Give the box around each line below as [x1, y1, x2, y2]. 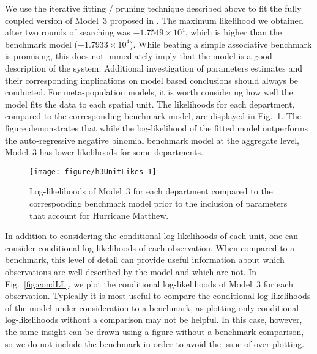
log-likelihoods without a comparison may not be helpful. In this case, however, [5, 313, 302, 326]
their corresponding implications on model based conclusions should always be [5, 73, 299, 86]
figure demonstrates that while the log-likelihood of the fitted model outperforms [5, 121, 308, 134]
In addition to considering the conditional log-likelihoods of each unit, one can [5, 229, 298, 242]
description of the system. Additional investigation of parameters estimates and [5, 61, 302, 74]
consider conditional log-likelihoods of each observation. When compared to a [5, 241, 295, 254]
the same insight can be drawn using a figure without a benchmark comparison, [5, 325, 304, 337]
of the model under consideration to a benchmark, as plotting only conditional [5, 301, 299, 314]
